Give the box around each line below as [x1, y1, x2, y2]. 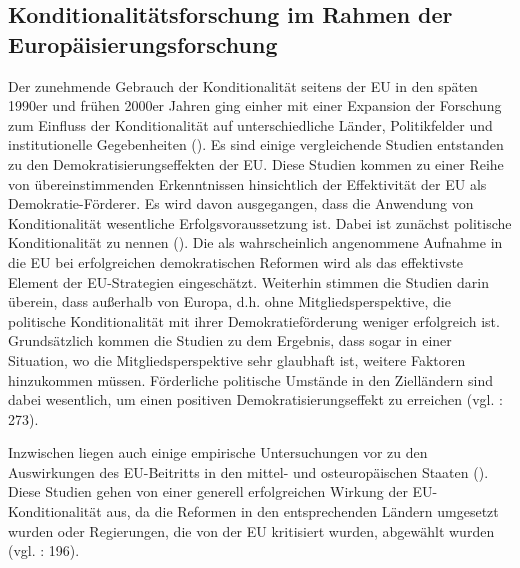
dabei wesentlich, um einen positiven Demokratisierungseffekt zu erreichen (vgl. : [8, 389, 503, 410]
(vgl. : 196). [8, 540, 80, 561]
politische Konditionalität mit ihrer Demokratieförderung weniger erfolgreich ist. [8, 310, 500, 331]
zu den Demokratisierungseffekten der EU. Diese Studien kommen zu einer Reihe [8, 153, 504, 174]
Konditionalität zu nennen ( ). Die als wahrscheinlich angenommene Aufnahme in [8, 232, 503, 253]
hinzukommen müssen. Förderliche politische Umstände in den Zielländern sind [8, 369, 493, 390]
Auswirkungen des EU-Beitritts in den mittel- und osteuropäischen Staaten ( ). [8, 461, 489, 482]
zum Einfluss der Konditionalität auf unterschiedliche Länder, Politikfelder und [8, 114, 493, 135]
